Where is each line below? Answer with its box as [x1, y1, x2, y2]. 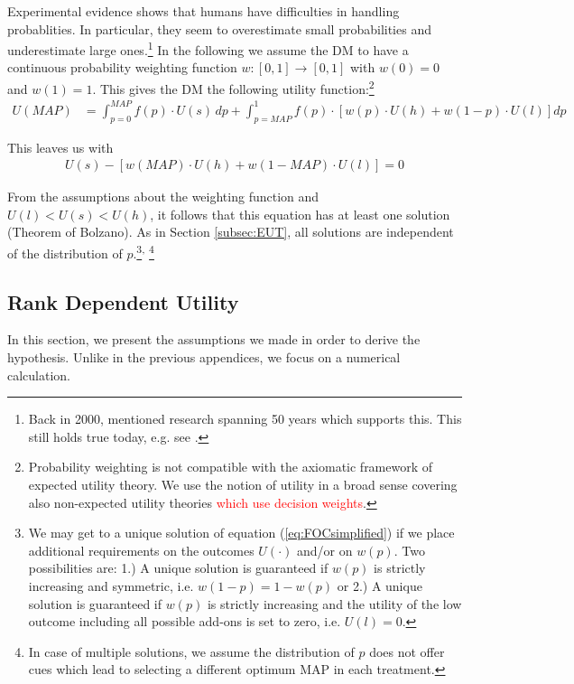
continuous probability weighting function [7, 58, 237, 77]
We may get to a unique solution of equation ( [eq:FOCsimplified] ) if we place [28, 523, 455, 542]
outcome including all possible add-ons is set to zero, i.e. [28, 612, 341, 631]
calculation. [7, 365, 71, 384]
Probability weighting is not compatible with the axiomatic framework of [28, 457, 433, 476]
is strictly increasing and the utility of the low [207, 594, 462, 613]
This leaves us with [7, 137, 114, 156]
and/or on [296, 540, 353, 559]
